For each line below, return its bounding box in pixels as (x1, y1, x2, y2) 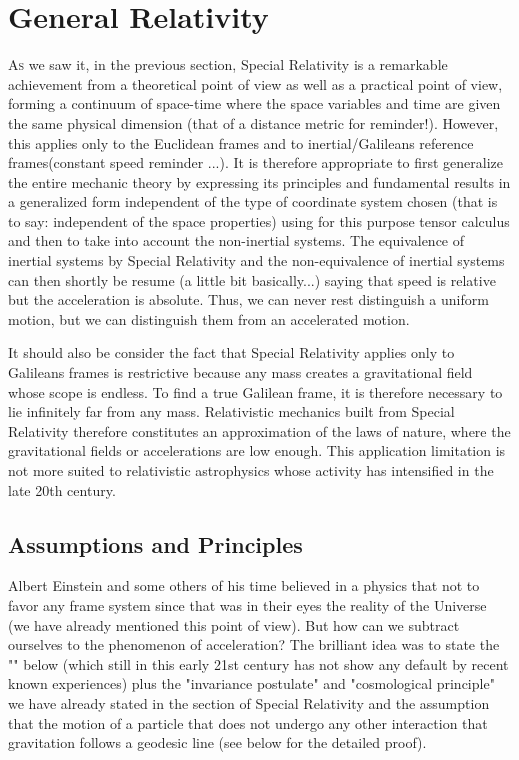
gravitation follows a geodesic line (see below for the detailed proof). (8, 732, 427, 753)
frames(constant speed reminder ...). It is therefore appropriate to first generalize (8, 152, 504, 173)
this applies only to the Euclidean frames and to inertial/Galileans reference (8, 132, 474, 153)
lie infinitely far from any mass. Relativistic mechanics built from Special (8, 401, 455, 422)
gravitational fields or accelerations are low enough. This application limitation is (8, 440, 506, 461)
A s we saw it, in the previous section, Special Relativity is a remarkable (8, 54, 448, 75)
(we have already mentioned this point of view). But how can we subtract (8, 614, 460, 635)
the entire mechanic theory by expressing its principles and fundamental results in (8, 171, 511, 192)
